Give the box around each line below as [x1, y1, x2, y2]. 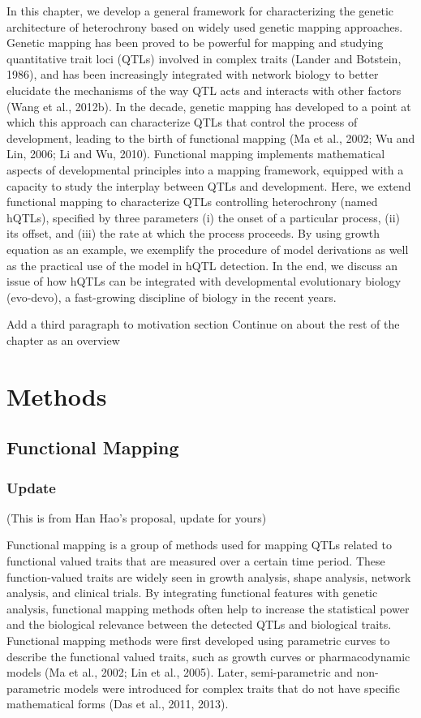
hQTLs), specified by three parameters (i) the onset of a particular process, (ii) [6, 209, 401, 226]
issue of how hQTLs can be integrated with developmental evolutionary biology [6, 273, 402, 290]
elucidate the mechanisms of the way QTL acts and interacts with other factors [6, 81, 402, 98]
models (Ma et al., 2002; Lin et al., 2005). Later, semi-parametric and [6, 664, 353, 681]
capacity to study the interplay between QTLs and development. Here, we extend [6, 177, 411, 194]
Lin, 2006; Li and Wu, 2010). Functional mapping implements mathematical [6, 145, 385, 162]
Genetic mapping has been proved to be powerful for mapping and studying [6, 34, 384, 51]
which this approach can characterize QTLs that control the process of [6, 114, 358, 131]
